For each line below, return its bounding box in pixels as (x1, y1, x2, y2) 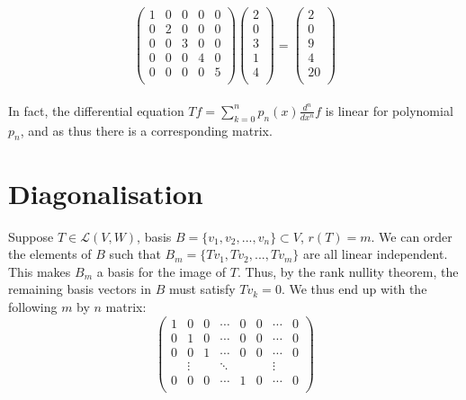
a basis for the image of (96, 262, 227, 280)
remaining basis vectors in (8, 280, 151, 298)
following (8, 297, 58, 316)
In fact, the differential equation (8, 101, 184, 120)
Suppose (8, 227, 54, 245)
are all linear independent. (302, 244, 448, 263)
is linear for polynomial (325, 101, 453, 120)
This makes (8, 262, 71, 280)
